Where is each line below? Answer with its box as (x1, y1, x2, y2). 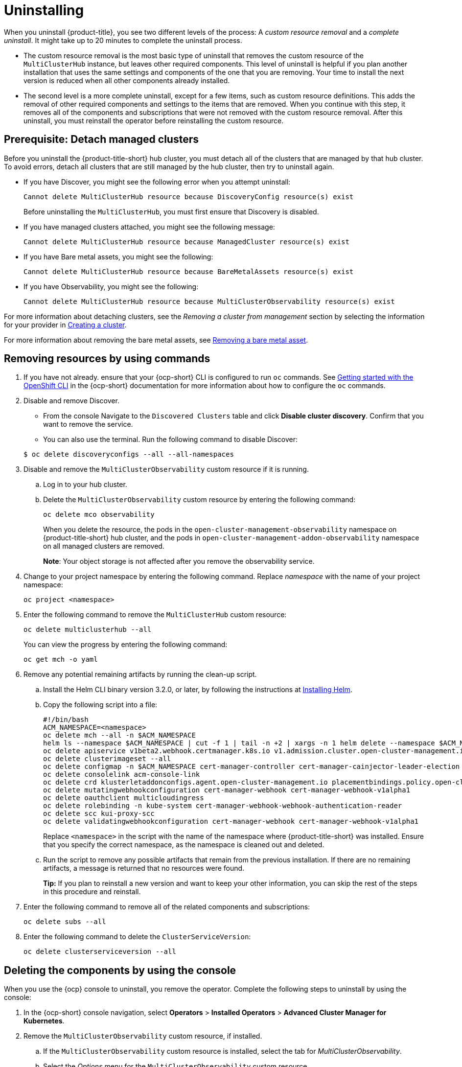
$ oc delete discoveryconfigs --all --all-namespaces (23, 450, 234, 459)
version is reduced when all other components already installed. (23, 76, 230, 85)
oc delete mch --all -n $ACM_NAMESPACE (43, 731, 196, 740)
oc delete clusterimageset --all (43, 755, 171, 763)
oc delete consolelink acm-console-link (43, 770, 200, 779)
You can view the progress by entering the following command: (23, 640, 228, 649)
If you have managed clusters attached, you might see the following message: (23, 222, 275, 231)
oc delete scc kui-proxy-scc (43, 810, 155, 818)
